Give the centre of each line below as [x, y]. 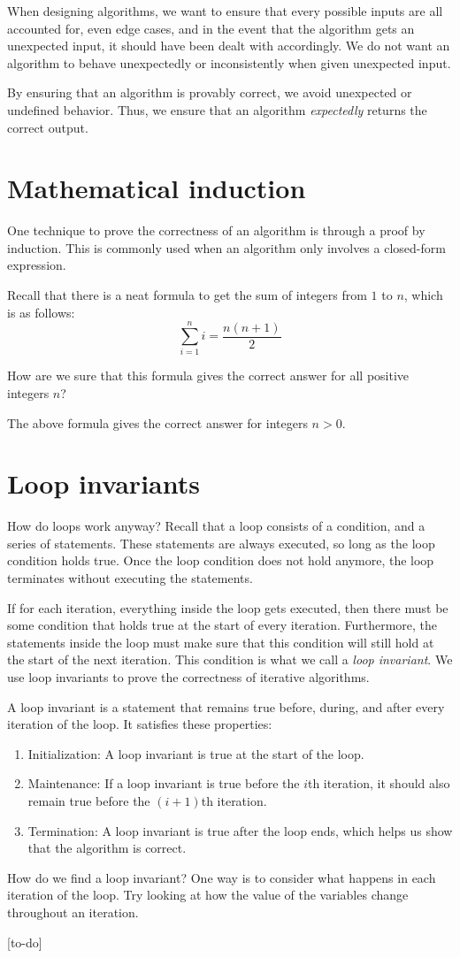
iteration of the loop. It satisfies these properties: [140, 724]
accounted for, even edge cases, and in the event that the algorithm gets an [211, 28]
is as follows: [41, 312]
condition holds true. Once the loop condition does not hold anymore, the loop [221, 560]
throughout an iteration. [73, 912]
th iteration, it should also [379, 783]
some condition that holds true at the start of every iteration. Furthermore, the [222, 625]
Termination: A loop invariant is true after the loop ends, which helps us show [240, 830]
